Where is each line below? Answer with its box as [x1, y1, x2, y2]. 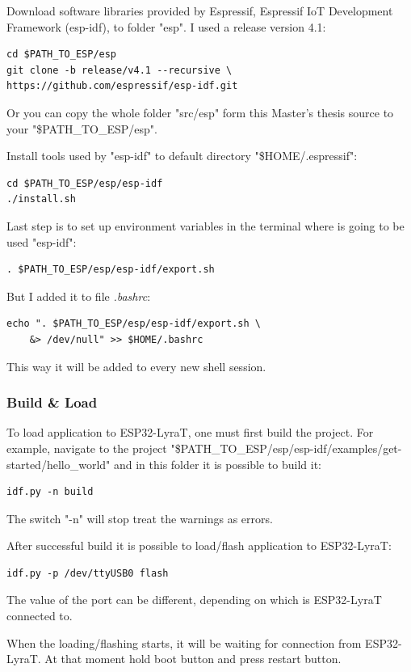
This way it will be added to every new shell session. [6, 357, 266, 374]
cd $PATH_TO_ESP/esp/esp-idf [6, 177, 163, 189]
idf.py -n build [6, 486, 94, 498]
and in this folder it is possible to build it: [113, 455, 322, 472]
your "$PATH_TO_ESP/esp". [6, 120, 157, 137]
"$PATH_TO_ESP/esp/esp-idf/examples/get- [170, 439, 402, 456]
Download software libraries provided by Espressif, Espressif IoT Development [6, 2, 393, 19]
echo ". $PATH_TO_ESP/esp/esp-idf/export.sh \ [6, 318, 261, 330]
